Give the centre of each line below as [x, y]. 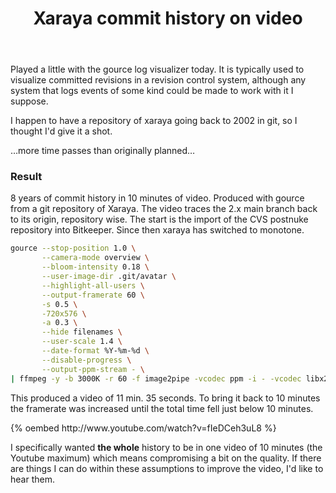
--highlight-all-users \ [93, 285]
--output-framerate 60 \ [93, 295]
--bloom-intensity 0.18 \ [95, 267]
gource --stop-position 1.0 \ [73, 248]
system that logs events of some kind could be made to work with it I [152, 91]
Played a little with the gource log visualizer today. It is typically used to [157, 69]
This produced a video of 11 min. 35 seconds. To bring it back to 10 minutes [165, 398]
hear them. [32, 479]
